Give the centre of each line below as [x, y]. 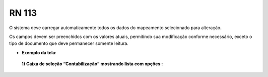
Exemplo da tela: [39, 52]
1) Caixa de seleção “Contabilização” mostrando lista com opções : [92, 64]
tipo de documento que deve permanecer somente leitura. [69, 43]
